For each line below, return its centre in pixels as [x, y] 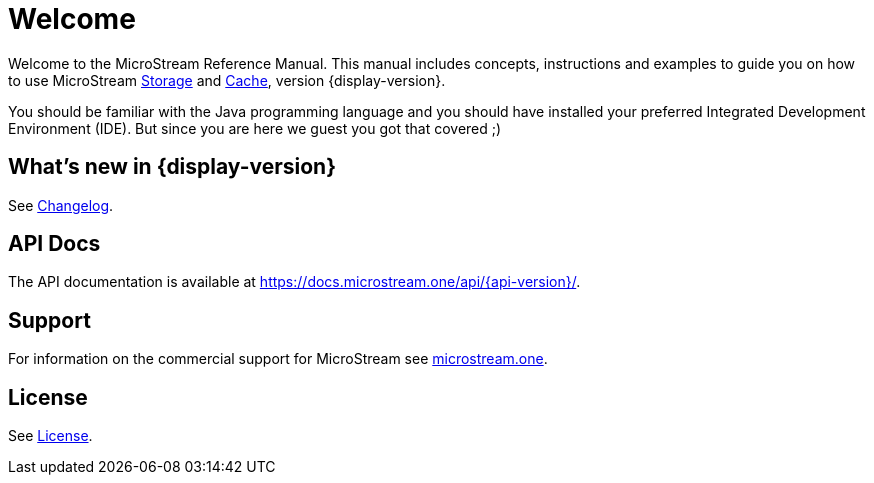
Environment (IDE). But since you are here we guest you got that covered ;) [255, 128]
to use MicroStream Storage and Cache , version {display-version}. [227, 80]
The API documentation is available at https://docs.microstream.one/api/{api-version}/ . [294, 282]
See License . [50, 436]
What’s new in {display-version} [172, 167]
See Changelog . [61, 205]
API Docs [54, 244]
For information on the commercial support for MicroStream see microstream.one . [278, 359]
